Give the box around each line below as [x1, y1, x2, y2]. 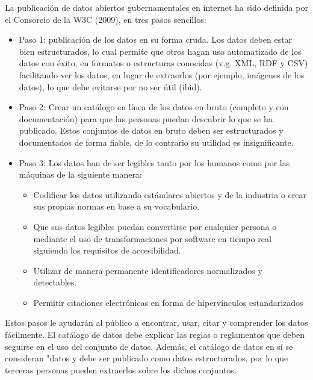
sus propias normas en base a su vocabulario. [33, 200, 200, 213]
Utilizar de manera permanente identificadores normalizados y [33, 264, 262, 276]
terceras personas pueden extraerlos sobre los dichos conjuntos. [5, 363, 237, 376]
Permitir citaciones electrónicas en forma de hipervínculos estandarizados [33, 296, 303, 308]
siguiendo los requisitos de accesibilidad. [33, 244, 181, 257]
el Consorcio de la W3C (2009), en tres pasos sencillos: [5, 13, 206, 25]
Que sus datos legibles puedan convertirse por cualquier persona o [33, 220, 277, 232]
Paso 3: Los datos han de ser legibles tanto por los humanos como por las [19, 156, 290, 169]
